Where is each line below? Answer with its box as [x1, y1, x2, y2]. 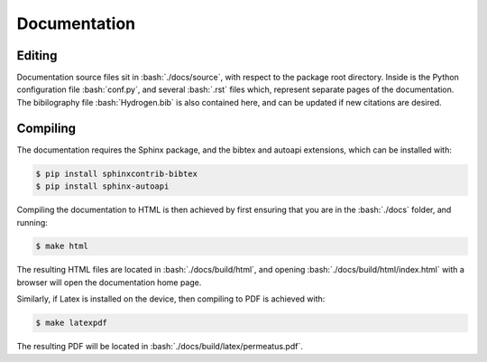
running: [16, 217, 49, 227]
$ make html [35, 241, 89, 252]
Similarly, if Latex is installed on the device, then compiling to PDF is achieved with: [16, 293, 326, 304]
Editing [16, 48, 58, 63]
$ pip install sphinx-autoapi [35, 181, 170, 191]
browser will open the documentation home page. [16, 276, 202, 288]
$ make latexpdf [35, 318, 108, 329]
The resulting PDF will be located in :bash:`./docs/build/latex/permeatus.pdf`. [16, 341, 304, 352]
